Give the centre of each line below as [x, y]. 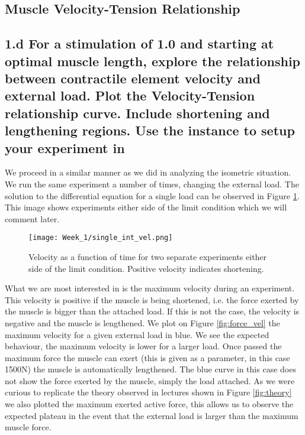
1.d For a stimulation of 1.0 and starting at [139, 43]
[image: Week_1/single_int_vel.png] [101, 238]
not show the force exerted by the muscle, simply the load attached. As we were [150, 380]
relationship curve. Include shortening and [137, 113]
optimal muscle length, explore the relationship [153, 61]
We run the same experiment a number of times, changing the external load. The [152, 184]
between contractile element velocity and [133, 78]
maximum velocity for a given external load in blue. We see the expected [137, 334]
